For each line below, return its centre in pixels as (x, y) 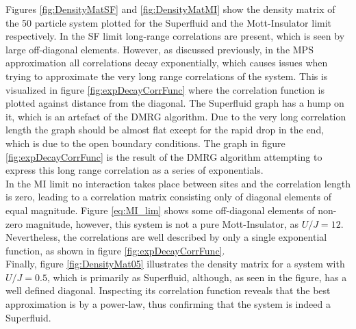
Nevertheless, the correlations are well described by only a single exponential (166, 237)
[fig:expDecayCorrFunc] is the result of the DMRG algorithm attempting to (164, 156)
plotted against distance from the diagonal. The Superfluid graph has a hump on (175, 103)
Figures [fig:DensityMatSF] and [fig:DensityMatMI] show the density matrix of (170, 9)
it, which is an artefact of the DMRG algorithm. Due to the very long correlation (176, 116)
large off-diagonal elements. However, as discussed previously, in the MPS (160, 49)
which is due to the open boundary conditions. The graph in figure (145, 143)
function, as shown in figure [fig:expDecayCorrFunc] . (115, 250)
